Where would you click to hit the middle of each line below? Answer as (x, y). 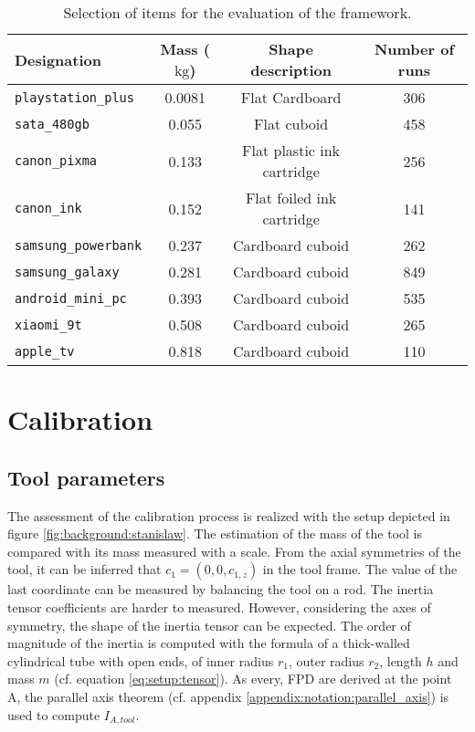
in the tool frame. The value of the (360, 569)
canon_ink (48, 208)
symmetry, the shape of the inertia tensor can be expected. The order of (209, 625)
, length (401, 660)
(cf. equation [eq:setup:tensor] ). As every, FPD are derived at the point (253, 679)
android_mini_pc (71, 298)
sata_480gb (52, 124)
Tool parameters (86, 477)
